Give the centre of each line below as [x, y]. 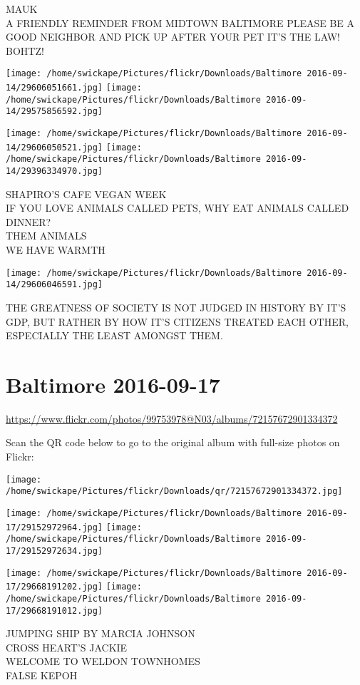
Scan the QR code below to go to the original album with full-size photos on [173, 442]
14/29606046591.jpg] [55, 285]
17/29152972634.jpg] [55, 551]
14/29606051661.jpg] [55, 88]
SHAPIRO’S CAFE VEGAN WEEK [86, 194]
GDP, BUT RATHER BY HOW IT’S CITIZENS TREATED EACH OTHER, [177, 321]
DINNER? [29, 221]
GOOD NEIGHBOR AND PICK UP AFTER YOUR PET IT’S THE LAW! [173, 37]
